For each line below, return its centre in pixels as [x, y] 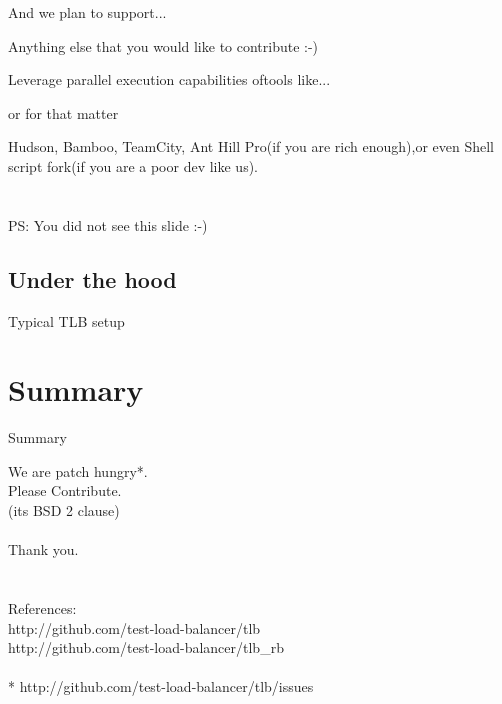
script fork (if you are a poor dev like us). [133, 165]
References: [42, 608]
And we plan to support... [87, 12]
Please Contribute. [65, 490]
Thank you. [43, 549]
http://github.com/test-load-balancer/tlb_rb [146, 647]
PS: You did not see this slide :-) [108, 224]
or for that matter [63, 112]
